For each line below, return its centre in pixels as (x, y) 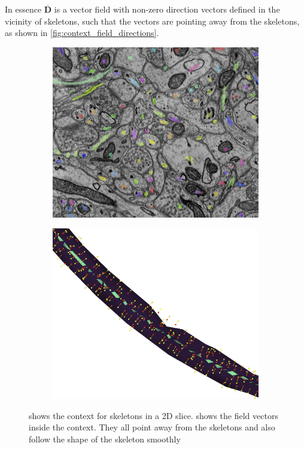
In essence (23, 9)
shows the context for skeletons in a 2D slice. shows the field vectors (153, 415)
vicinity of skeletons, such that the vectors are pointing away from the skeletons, (152, 21)
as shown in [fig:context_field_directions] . (82, 33)
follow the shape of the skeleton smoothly (105, 439)
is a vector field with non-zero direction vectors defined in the (167, 9)
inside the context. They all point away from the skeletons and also (152, 427)
